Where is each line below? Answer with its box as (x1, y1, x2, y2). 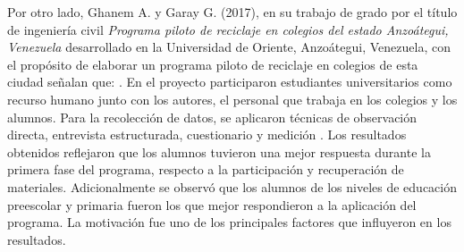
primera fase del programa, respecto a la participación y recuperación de (7, 160, 404, 179)
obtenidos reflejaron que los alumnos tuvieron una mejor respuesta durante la (7, 142, 431, 161)
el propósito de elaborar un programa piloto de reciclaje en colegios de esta (7, 55, 418, 73)
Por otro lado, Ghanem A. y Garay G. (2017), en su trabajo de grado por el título (7, 3, 458, 21)
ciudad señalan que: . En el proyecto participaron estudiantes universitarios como (7, 72, 452, 91)
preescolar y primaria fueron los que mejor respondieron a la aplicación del (7, 195, 417, 214)
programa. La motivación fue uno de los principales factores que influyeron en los (7, 213, 451, 231)
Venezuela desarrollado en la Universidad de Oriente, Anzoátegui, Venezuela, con (7, 38, 451, 56)
